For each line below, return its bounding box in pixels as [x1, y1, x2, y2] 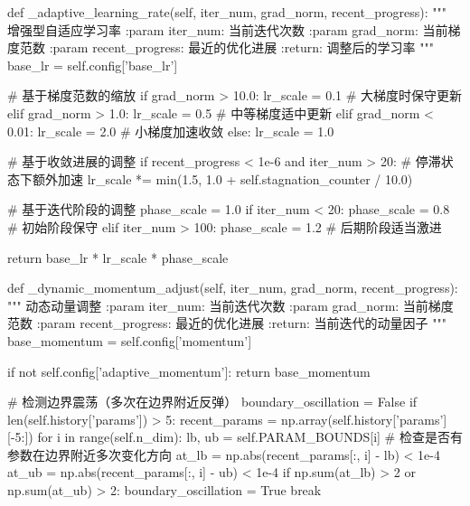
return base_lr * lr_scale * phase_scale [7, 248, 229, 267]
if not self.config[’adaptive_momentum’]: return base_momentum [7, 361, 371, 380]
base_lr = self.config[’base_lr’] [7, 55, 178, 74]
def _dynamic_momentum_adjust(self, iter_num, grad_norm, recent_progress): [7, 278, 458, 297]
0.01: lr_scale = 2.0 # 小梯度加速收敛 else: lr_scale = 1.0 [7, 121, 334, 140]
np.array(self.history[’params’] [281, 409, 447, 428]
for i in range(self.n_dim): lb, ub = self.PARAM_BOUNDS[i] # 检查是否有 [37, 427, 463, 446]
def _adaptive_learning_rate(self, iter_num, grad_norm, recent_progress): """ [7, 3, 447, 21]
